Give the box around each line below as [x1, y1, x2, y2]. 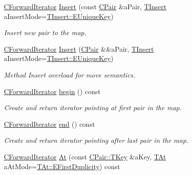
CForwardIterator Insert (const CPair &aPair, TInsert [4, 1, 167, 11]
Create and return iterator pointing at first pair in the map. [4, 102, 182, 113]
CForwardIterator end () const [4, 118, 95, 129]
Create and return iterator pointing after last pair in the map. [4, 135, 189, 145]
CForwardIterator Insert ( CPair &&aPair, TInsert [4, 43, 154, 54]
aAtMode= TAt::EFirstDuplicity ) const [4, 161, 120, 171]
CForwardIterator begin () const [4, 86, 101, 96]
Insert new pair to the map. [4, 27, 86, 38]
